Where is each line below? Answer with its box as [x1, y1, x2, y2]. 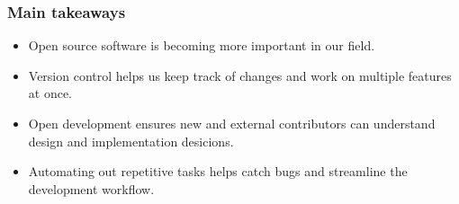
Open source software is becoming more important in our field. [28, 36, 375, 55]
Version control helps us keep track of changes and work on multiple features [28, 66, 452, 84]
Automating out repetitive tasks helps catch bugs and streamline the [28, 162, 408, 181]
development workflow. [28, 179, 155, 198]
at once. [28, 84, 73, 102]
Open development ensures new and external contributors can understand [28, 114, 436, 132]
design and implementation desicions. [28, 131, 234, 150]
